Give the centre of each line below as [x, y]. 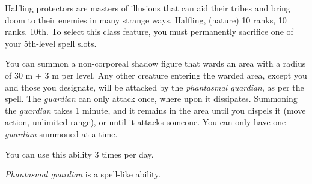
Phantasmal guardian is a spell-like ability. [83, 174]
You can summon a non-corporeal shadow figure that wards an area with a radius [155, 63]
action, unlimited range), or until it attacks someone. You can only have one [145, 122]
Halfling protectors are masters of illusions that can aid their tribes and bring [148, 8]
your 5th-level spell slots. [51, 43]
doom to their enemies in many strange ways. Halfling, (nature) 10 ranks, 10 [146, 19]
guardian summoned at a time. [61, 133]
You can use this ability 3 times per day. [79, 154]
